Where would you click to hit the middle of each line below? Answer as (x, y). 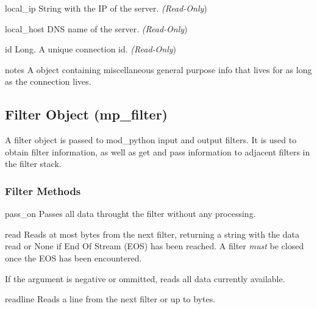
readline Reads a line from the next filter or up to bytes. (110, 299)
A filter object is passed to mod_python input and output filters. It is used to (151, 140)
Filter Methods (43, 190)
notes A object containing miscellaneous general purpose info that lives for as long (158, 69)
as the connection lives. (48, 81)
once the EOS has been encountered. (73, 257)
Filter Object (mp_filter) (86, 114)
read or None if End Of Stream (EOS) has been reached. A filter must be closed (155, 246)
